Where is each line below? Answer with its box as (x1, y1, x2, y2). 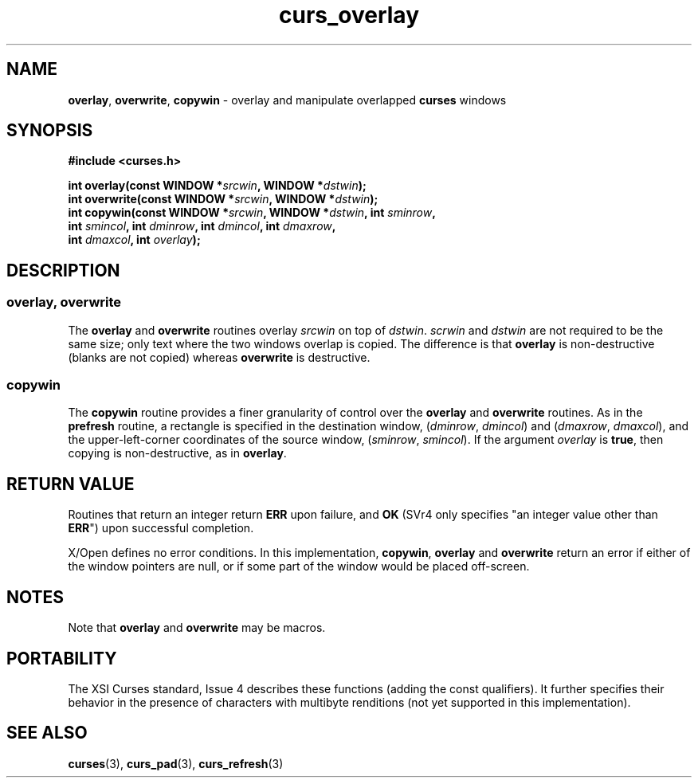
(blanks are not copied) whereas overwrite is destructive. (68, 350, 371, 364)
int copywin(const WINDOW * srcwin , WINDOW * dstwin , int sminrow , (68, 206, 436, 220)
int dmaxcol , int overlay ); (68, 233, 201, 247)
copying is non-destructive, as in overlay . (68, 446, 287, 461)
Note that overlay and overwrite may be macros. (68, 621, 326, 635)
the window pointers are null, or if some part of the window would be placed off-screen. (68, 559, 530, 574)
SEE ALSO (6, 723, 88, 743)
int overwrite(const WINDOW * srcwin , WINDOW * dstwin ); (68, 192, 378, 206)
